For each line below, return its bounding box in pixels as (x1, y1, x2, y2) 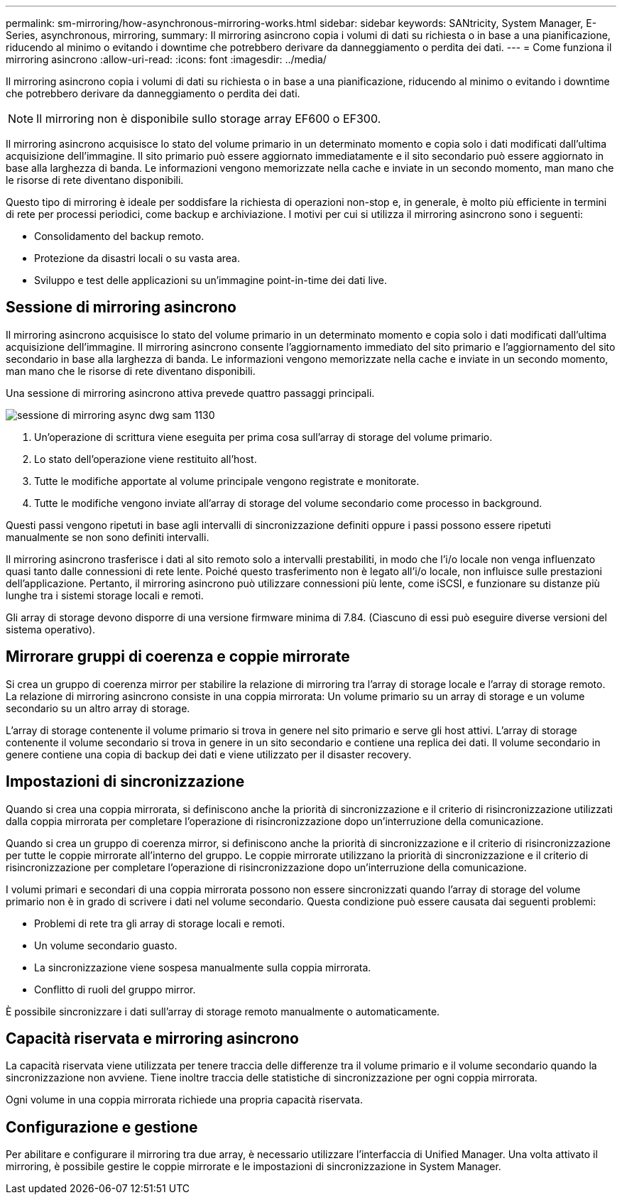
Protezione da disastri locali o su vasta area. (34, 252, 240, 264)
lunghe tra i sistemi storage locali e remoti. (6, 589, 204, 601)
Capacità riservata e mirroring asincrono (6, 1029, 299, 1047)
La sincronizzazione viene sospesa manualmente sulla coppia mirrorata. (34, 961, 371, 973)
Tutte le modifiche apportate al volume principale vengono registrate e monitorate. (34, 474, 420, 487)
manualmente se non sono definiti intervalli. (6, 530, 209, 543)
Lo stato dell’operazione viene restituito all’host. (34, 452, 257, 465)
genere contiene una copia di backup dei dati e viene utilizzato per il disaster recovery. (6, 748, 412, 760)
